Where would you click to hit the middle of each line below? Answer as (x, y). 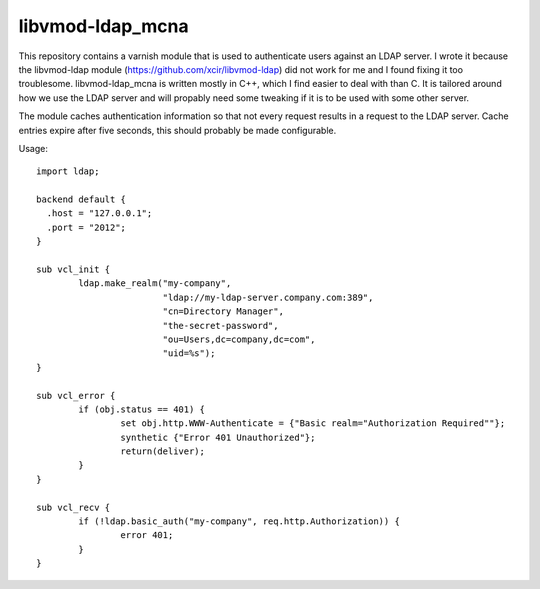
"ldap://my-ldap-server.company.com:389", (268, 297)
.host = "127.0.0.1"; (99, 213)
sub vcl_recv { (73, 507)
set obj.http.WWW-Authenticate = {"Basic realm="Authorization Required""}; (313, 423)
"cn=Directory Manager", (223, 311)
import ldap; (68, 171)
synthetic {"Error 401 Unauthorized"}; (218, 437)
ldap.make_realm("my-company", (155, 283)
